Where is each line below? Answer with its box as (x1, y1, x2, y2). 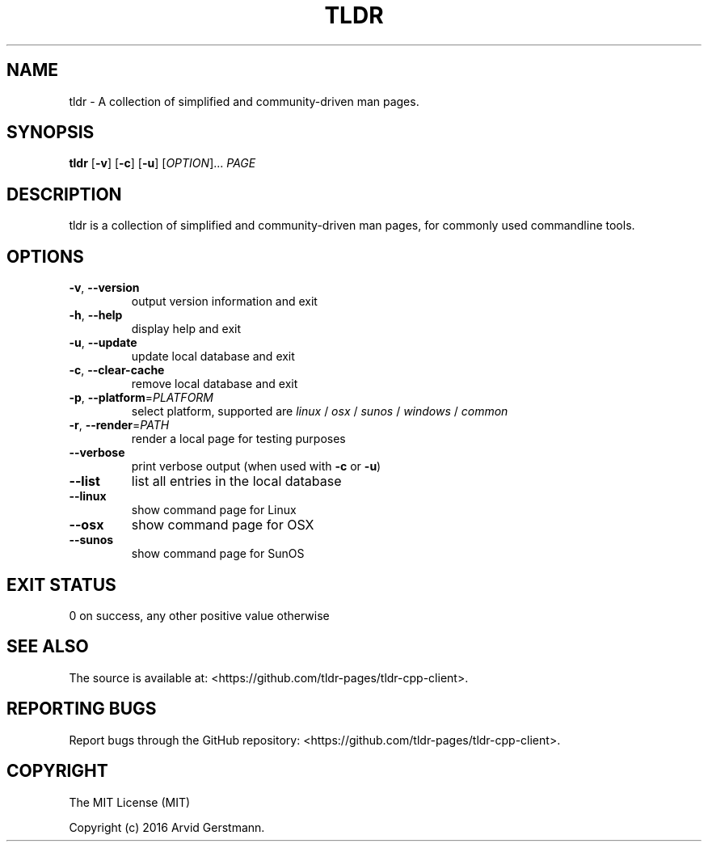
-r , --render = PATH (69, 418, 170, 432)
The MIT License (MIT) (69, 795, 191, 809)
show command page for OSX (131, 517, 314, 534)
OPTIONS (6, 246, 84, 267)
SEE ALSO (6, 636, 89, 657)
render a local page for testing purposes (131, 432, 346, 446)
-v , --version (69, 281, 140, 295)
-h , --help (69, 308, 123, 323)
